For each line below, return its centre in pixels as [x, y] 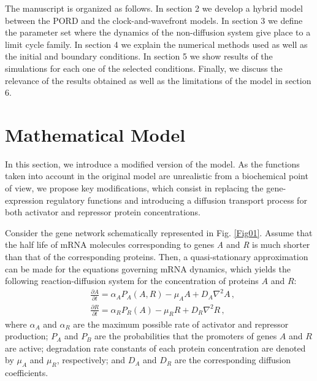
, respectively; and [91, 360]
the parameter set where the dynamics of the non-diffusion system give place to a [158, 32]
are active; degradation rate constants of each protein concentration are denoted [155, 348]
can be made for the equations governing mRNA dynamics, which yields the [148, 268]
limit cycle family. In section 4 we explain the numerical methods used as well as [156, 44]
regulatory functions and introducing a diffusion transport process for [177, 200]
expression [24, 200]
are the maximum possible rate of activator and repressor [181, 324]
